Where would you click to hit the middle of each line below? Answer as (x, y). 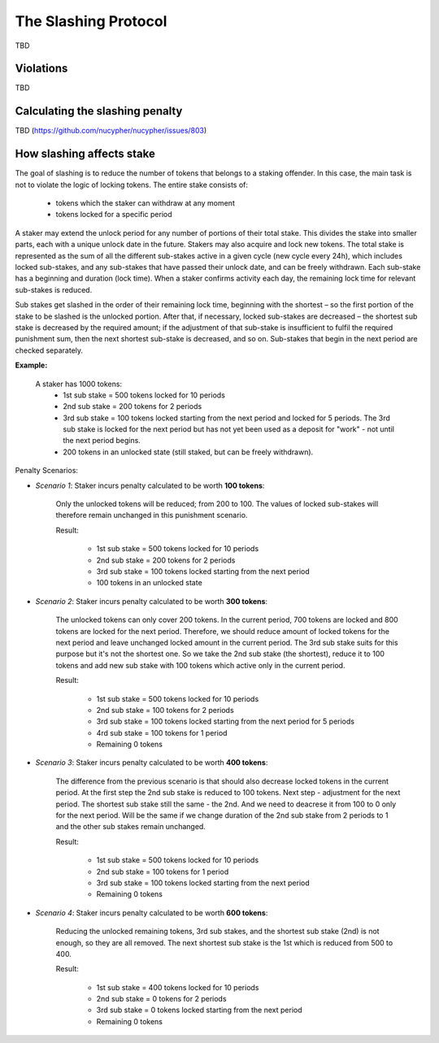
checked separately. (49, 350)
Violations (41, 69)
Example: (31, 365)
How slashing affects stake (85, 154)
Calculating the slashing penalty (99, 111)
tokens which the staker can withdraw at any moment (145, 203)
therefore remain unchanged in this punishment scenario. (152, 515)
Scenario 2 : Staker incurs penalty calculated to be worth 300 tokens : (152, 601)
